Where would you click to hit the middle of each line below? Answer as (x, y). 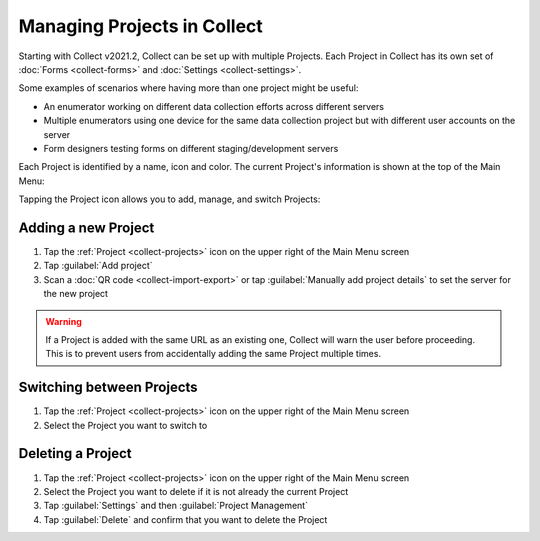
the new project (76, 294)
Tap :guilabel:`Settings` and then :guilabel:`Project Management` (176, 506)
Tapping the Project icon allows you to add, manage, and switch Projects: (169, 199)
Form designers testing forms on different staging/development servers (191, 148)
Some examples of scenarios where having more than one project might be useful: (188, 88)
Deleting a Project (75, 453)
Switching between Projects (108, 387)
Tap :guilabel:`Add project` (98, 266)
